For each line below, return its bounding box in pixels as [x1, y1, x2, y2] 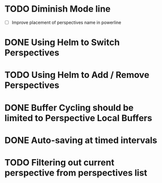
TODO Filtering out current [4, 157, 115, 168]
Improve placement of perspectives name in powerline [11, 19, 121, 25]
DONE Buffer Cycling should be [4, 102, 134, 113]
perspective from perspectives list [4, 167, 147, 178]
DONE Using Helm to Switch [4, 37, 120, 48]
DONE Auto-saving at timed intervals [4, 135, 158, 146]
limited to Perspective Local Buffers [4, 112, 152, 124]
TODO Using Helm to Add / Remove [4, 70, 150, 81]
